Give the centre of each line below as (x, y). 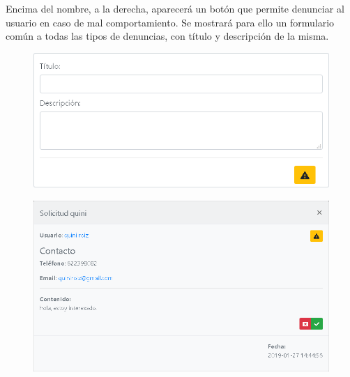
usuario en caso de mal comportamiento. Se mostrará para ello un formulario (170, 22)
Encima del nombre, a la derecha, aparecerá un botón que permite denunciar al (175, 8)
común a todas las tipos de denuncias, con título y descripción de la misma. (167, 36)
